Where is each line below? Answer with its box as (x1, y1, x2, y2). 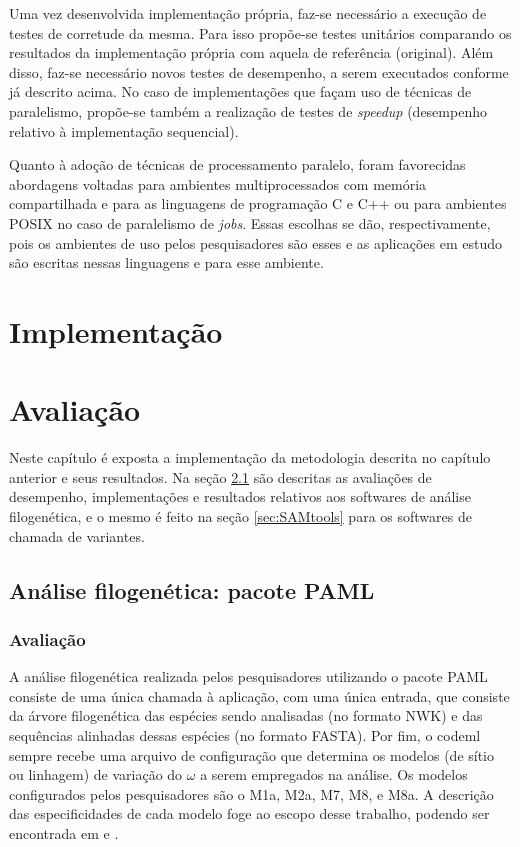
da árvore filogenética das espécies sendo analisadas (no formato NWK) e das (9, 705, 483, 726)
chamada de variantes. (9, 525, 145, 546)
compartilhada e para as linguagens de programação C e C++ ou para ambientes (9, 193, 507, 214)
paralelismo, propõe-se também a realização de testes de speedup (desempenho (9, 100, 487, 121)
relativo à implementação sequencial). (9, 120, 239, 141)
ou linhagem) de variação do (9, 764, 183, 785)
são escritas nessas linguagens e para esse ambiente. (9, 252, 324, 273)
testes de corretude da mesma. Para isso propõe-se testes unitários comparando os (9, 22, 512, 43)
